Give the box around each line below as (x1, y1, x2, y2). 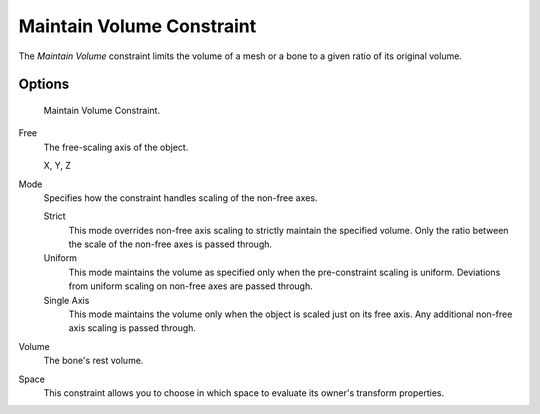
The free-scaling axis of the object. (43, 141, 189, 153)
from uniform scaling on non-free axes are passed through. (68, 280, 314, 292)
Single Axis (43, 294, 90, 306)
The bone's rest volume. (43, 355, 144, 367)
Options (18, 76, 70, 93)
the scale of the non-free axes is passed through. (68, 238, 273, 250)
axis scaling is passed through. (68, 322, 197, 334)
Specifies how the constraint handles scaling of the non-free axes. (43, 191, 318, 204)
